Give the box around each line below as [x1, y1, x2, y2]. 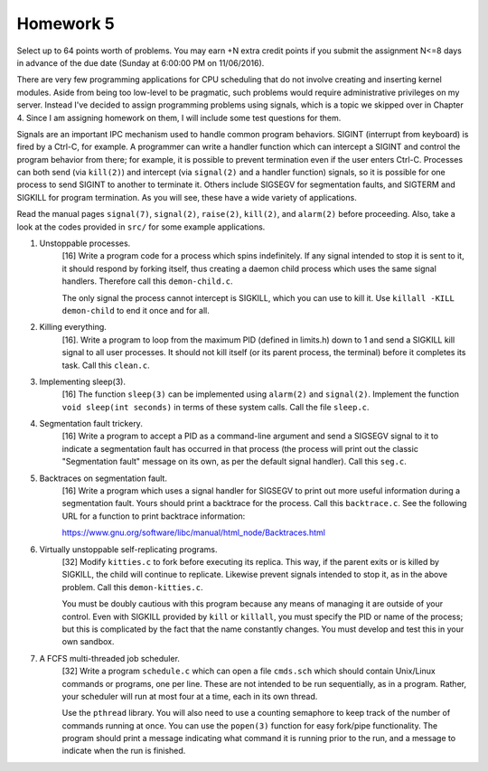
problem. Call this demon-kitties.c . [61, 581, 203, 592]
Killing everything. [39, 322, 108, 333]
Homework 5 [16, 14, 115, 33]
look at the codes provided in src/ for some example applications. [16, 221, 266, 232]
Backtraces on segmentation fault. [39, 473, 167, 484]
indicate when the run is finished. [61, 746, 186, 757]
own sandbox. [61, 636, 115, 647]
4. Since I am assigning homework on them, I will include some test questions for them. [16, 112, 342, 123]
